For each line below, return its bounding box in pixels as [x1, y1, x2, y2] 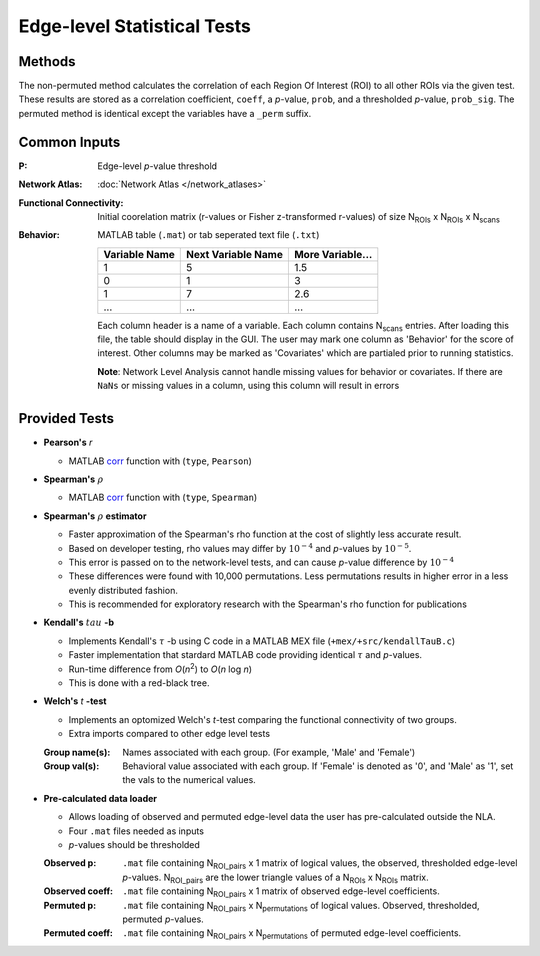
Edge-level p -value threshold [97, 160, 218, 172]
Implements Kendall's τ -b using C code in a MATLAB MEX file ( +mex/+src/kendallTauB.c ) [68, 635, 456, 647]
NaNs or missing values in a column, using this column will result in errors [97, 380, 400, 392]
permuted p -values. [122, 913, 204, 925]
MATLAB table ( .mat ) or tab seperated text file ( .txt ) [97, 229, 320, 241]
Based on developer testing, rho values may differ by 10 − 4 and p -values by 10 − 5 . [68, 541, 412, 554]
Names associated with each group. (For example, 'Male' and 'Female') [122, 746, 416, 758]
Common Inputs [18, 133, 121, 150]
